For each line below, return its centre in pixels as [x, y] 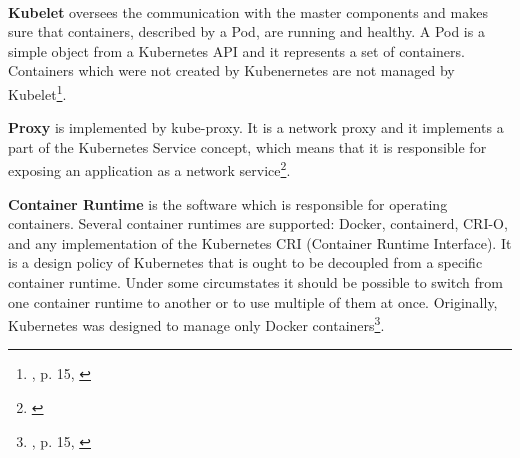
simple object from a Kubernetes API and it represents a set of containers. [236, 50]
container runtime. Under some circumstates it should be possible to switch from [255, 282]
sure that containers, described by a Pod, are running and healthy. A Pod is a [246, 31]
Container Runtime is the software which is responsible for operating [228, 203]
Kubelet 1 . [37, 92]
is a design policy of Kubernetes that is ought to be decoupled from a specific [245, 262]
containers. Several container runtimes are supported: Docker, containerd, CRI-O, [258, 223]
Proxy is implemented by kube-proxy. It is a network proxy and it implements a [256, 127]
